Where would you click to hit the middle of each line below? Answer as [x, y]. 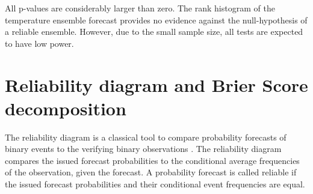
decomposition [66, 108]
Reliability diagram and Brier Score [156, 84]
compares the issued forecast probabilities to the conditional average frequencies [152, 160]
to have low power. [39, 43]
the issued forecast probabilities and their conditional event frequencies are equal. [155, 184]
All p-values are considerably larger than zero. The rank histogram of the [140, 8]
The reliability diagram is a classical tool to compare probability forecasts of [146, 137]
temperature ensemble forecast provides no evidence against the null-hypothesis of [156, 20]
